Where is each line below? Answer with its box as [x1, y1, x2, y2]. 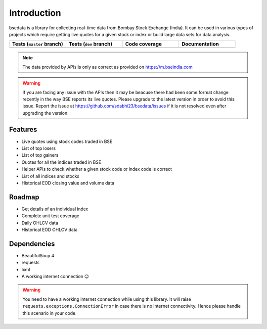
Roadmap [9, 193, 40, 201]
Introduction [9, 7, 61, 18]
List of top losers [21, 145, 56, 151]
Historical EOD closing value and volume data [21, 180, 115, 186]
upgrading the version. [22, 110, 69, 116]
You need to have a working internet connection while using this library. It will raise [22, 296, 191, 302]
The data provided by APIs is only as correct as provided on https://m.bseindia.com [22, 64, 193, 70]
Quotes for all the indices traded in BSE [21, 159, 101, 165]
